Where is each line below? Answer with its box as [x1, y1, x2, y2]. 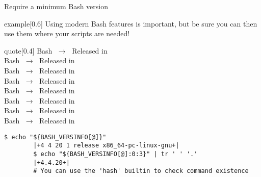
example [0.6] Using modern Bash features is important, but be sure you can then [4, 18, 257, 29]
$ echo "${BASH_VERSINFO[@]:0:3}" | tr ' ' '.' [33, 150, 198, 158]
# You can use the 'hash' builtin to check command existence [33, 167, 249, 175]
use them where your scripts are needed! [4, 28, 130, 39]
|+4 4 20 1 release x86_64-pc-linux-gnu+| [33, 142, 179, 149]
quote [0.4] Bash [4, 45, 53, 56]
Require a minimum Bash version [4, 1, 108, 11]
